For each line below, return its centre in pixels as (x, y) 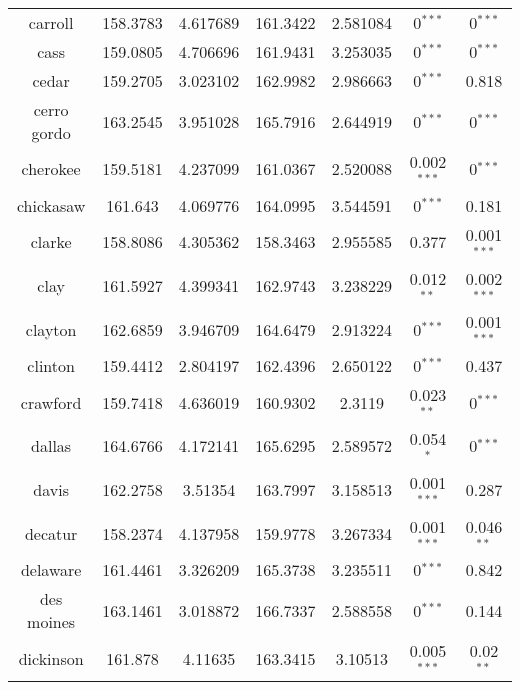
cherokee (51, 169)
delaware (51, 570)
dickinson (51, 658)
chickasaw (51, 205)
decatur (51, 533)
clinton (51, 366)
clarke (51, 242)
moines (51, 622)
